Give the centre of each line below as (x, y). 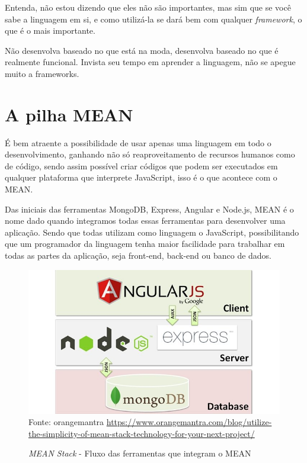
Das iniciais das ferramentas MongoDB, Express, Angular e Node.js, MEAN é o (149, 209)
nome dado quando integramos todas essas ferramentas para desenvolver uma (145, 221)
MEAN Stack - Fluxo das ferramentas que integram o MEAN (140, 453)
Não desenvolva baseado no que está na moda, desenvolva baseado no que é (142, 50)
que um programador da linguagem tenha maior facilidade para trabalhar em (145, 244)
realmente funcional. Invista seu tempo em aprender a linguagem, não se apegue (150, 62)
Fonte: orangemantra (66, 422)
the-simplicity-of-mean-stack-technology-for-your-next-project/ (142, 433)
